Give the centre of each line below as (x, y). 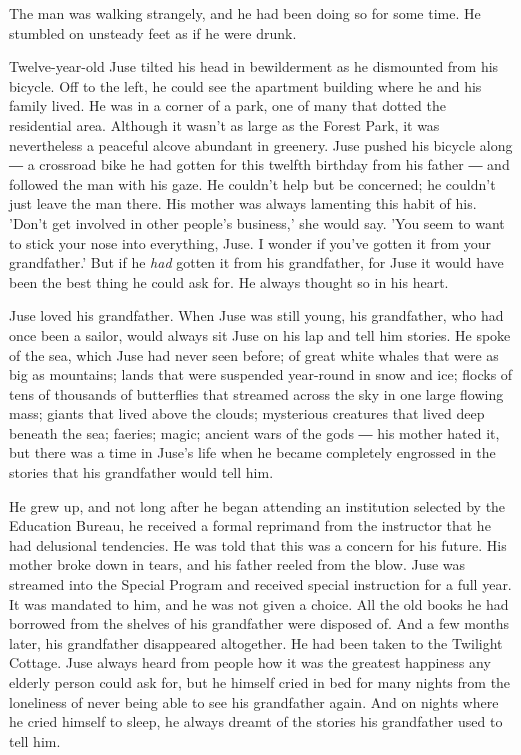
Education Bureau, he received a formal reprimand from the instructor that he (250, 525)
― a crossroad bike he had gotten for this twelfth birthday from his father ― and (259, 164)
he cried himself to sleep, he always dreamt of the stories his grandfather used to (256, 721)
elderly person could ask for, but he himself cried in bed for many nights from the (260, 682)
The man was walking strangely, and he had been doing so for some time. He (245, 13)
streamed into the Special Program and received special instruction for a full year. (260, 584)
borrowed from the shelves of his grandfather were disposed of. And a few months (259, 623)
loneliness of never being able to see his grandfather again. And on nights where (254, 701)
